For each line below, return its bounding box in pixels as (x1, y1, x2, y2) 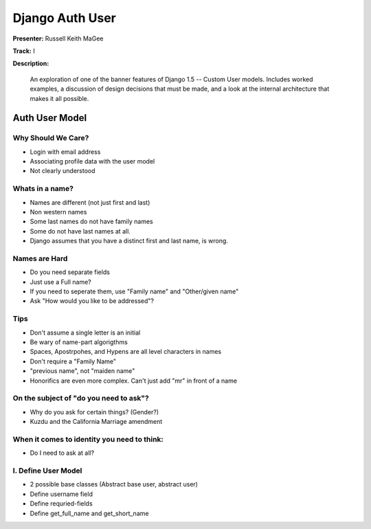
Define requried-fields (30, 499, 93, 508)
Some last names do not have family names (30, 217, 154, 226)
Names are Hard (12, 254, 68, 263)
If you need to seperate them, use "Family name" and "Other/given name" (30, 287, 239, 295)
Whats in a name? (12, 184, 74, 194)
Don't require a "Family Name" (30, 357, 117, 365)
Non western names (30, 207, 87, 216)
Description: (12, 59, 49, 68)
